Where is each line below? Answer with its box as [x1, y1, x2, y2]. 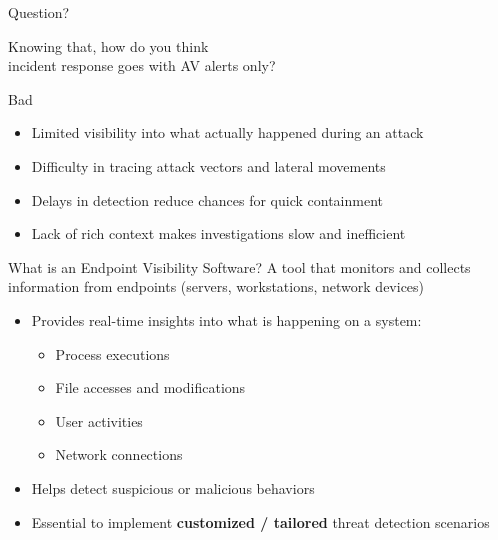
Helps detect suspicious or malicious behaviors [31, 477, 315, 498]
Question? [8, 2, 70, 22]
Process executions [55, 343, 170, 364]
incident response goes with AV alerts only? [8, 55, 276, 76]
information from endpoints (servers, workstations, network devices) [8, 276, 425, 297]
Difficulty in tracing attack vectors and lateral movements [31, 155, 386, 176]
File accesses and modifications [55, 377, 246, 398]
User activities [55, 410, 143, 431]
